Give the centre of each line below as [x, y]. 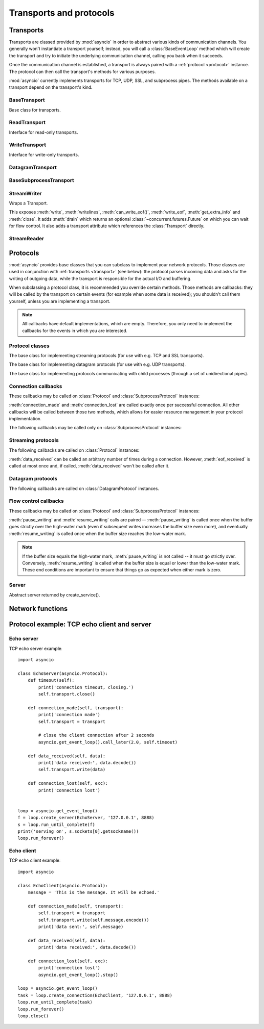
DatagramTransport [33, 167]
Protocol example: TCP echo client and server [80, 625]
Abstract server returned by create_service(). [55, 595]
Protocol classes [29, 346]
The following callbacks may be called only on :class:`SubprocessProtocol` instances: [95, 428]
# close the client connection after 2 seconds [96, 735]
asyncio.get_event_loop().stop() [78, 975]
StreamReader [26, 239]
